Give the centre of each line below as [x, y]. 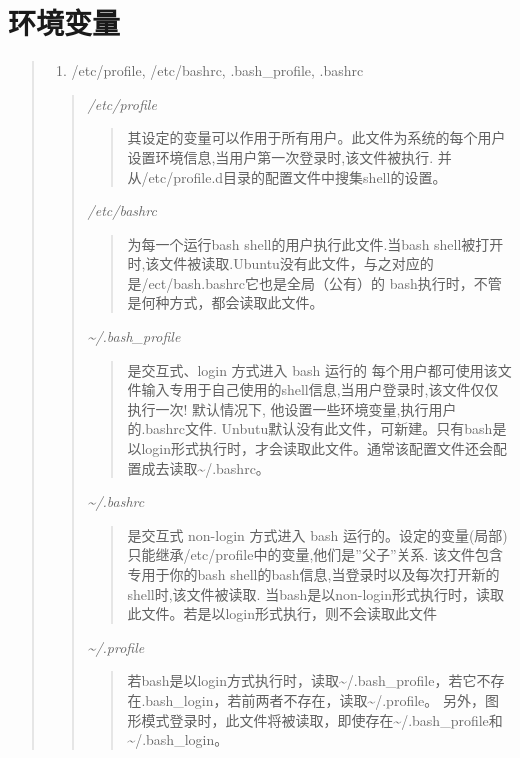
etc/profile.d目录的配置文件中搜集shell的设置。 [297, 176]
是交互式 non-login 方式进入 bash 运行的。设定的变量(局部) [317, 534]
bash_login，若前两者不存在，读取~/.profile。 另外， [315, 699]
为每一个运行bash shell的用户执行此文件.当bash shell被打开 [315, 243]
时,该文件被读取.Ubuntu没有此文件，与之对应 [273, 263]
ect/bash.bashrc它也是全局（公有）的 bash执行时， [311, 282]
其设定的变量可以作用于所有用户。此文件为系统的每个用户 [316, 137]
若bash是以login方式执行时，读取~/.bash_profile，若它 [302, 680]
